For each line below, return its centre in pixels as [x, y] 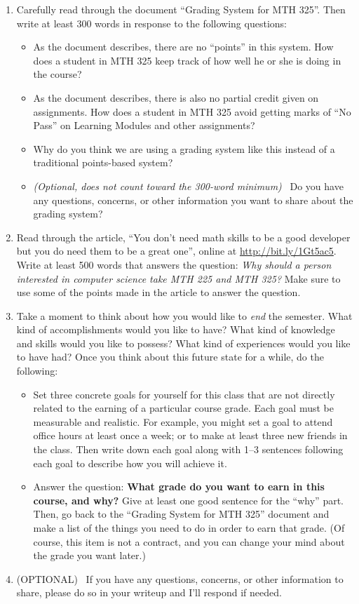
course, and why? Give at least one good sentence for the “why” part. [189, 500]
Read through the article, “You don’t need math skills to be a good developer [183, 237]
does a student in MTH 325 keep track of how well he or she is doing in [187, 60]
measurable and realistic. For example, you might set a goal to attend [183, 421]
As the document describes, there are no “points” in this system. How [183, 47]
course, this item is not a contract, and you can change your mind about [189, 541]
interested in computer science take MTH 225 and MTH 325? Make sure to [178, 278]
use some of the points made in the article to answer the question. [158, 292]
